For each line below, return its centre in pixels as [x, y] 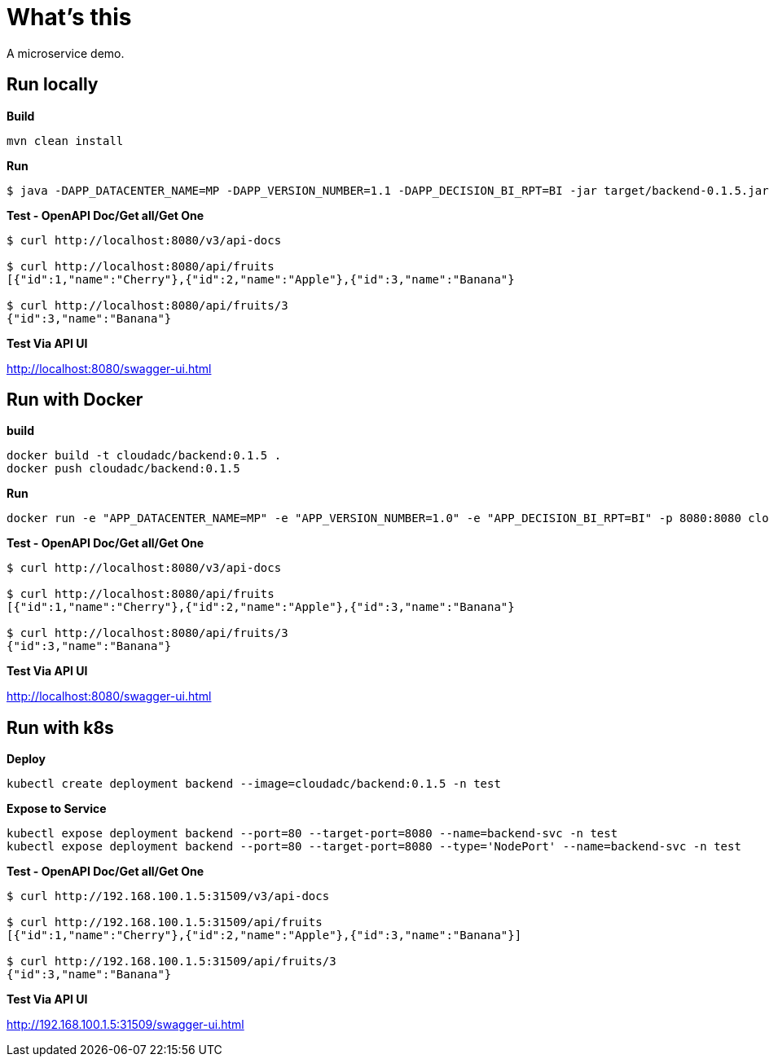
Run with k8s [60, 727]
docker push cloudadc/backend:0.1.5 [123, 469]
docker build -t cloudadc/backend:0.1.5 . [144, 456]
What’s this [69, 17]
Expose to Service [57, 809]
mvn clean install [65, 141]
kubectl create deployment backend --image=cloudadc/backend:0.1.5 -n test [254, 784]
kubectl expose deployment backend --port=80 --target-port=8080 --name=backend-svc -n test [312, 834]
